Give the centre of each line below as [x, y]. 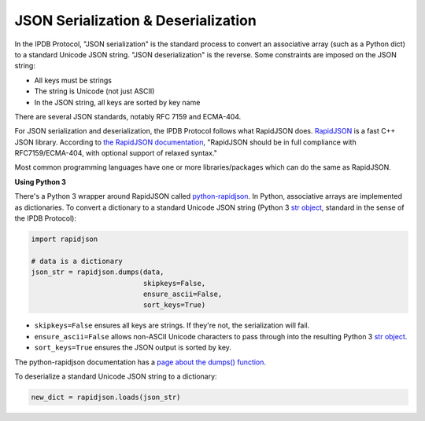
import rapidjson [65, 239]
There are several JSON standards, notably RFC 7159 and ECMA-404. [128, 116]
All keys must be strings [73, 80]
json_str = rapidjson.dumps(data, [98, 272]
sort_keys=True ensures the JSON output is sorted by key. [133, 348]
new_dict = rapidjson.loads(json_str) [106, 397]
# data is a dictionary [77, 261]
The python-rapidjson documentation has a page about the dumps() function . [140, 362]
